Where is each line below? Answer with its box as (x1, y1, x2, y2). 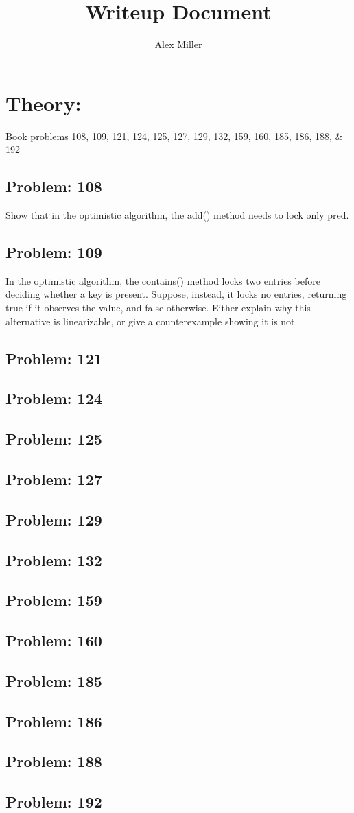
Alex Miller (154, 37, 202, 51)
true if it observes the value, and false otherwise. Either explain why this (5, 301, 311, 315)
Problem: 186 (5, 710, 102, 731)
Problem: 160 (5, 630, 102, 651)
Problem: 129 (5, 508, 102, 530)
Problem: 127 (5, 468, 102, 489)
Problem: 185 (5, 670, 102, 691)
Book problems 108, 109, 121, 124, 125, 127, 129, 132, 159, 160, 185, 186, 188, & (5, 128, 343, 143)
